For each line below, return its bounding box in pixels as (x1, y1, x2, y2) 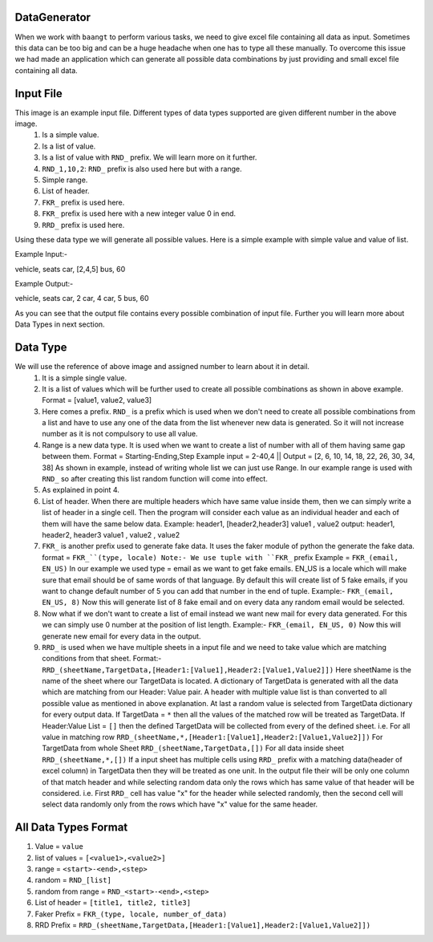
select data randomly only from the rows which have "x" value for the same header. (42, 799, 318, 810)
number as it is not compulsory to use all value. (42, 429, 198, 439)
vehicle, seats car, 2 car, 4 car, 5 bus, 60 (14, 294, 149, 303)
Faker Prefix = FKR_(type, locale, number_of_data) (34, 909, 228, 919)
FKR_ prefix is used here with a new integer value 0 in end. (42, 209, 237, 218)
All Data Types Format (14, 821, 128, 834)
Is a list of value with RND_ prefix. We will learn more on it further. (42, 152, 257, 162)
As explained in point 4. (42, 485, 119, 495)
